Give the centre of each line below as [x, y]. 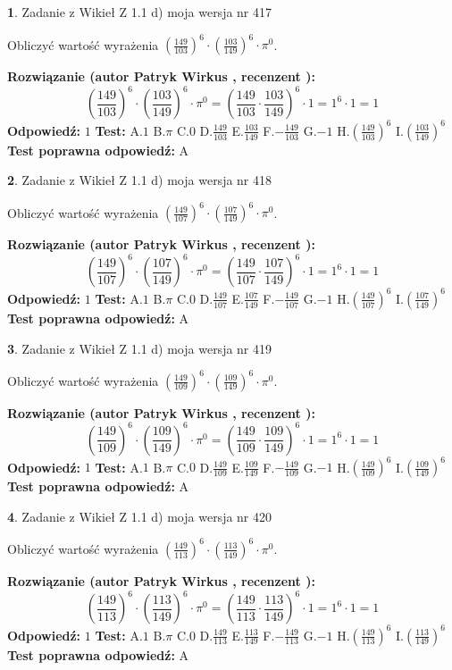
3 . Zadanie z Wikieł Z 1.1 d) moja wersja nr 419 [140, 348]
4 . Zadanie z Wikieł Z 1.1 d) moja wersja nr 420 [140, 516]
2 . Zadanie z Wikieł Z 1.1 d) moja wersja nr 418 [140, 180]
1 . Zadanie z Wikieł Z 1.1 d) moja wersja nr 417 [140, 12]
